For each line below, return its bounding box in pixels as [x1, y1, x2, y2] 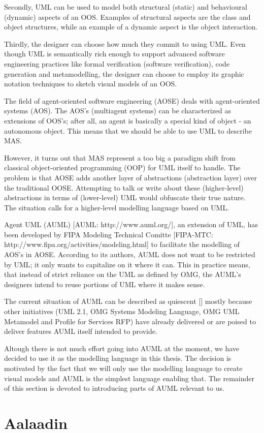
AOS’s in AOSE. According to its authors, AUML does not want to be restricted [4, 249, 255, 260]
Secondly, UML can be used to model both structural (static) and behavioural [4, 2, 247, 12]
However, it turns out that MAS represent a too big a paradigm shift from [4, 152, 236, 163]
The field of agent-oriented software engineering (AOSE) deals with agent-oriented [4, 95, 260, 106]
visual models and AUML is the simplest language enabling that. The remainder [4, 373, 254, 383]
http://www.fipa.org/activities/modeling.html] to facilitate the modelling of [4, 239, 240, 250]
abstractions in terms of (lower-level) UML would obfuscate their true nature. [4, 192, 246, 203]
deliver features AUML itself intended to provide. [4, 326, 157, 336]
